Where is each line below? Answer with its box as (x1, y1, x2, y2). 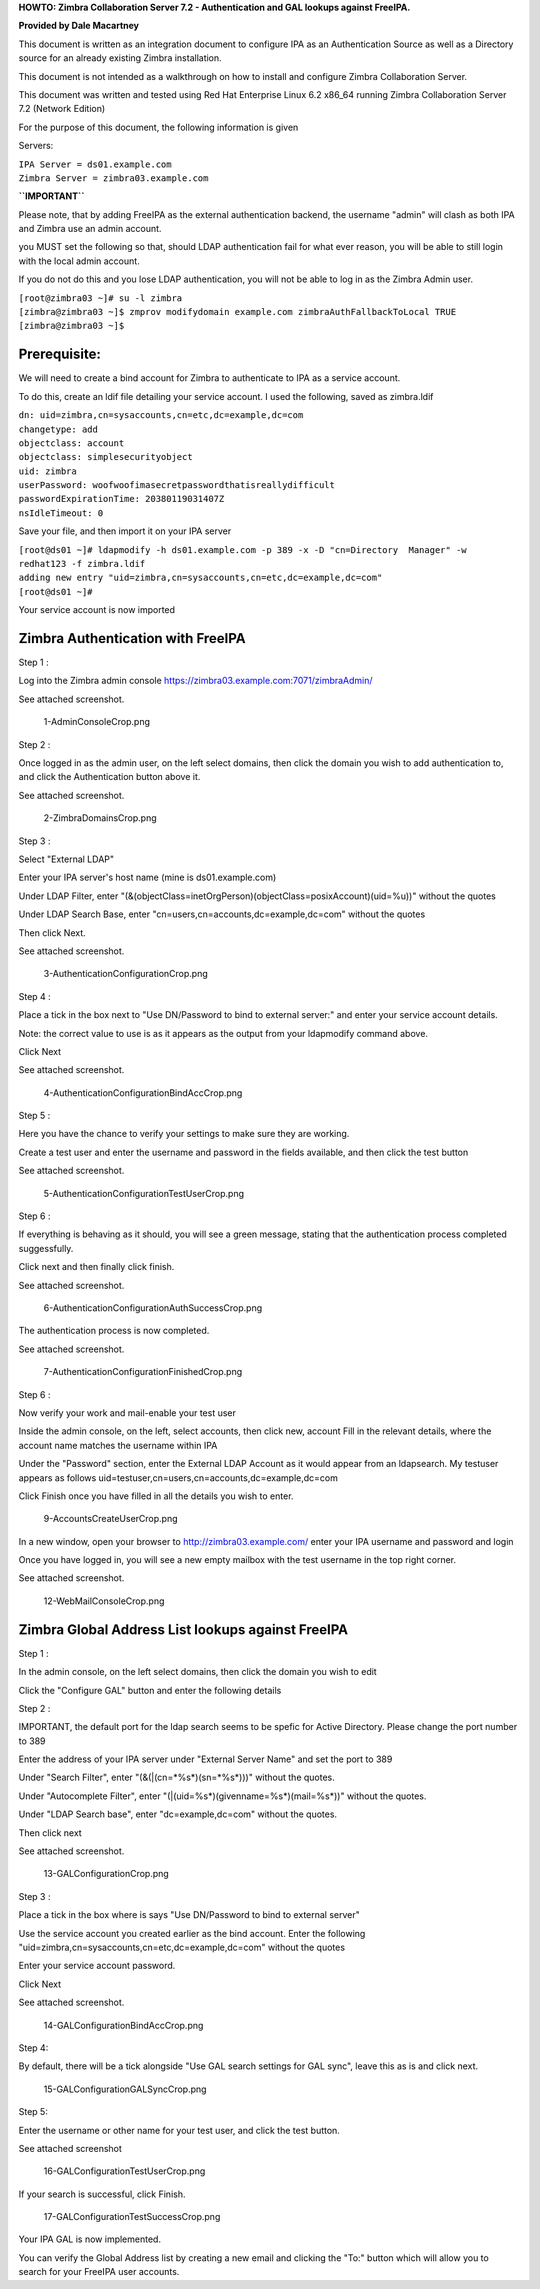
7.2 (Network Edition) (18, 103, 106, 115)
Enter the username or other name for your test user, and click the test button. (18, 2124, 340, 2136)
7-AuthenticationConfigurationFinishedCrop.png (43, 1366, 243, 1378)
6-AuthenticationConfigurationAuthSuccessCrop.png (43, 1301, 263, 1314)
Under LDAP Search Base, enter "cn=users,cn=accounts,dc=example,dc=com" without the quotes (18, 908, 426, 920)
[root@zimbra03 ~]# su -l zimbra (18, 292, 183, 304)
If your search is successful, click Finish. (18, 2188, 186, 2200)
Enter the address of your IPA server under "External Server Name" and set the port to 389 (18, 1753, 393, 1765)
